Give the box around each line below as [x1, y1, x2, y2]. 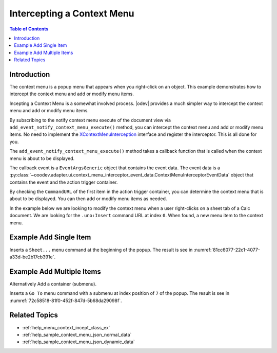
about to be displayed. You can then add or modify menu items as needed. [9, 196, 167, 202]
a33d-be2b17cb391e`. [9, 254, 56, 260]
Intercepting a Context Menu [9, 8, 134, 19]
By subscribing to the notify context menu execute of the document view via [9, 117, 171, 123]
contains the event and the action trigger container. [9, 179, 118, 185]
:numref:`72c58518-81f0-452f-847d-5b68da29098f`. [9, 297, 122, 304]
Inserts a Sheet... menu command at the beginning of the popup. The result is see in [9, 246, 193, 253]
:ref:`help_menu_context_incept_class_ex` [22, 324, 110, 330]
